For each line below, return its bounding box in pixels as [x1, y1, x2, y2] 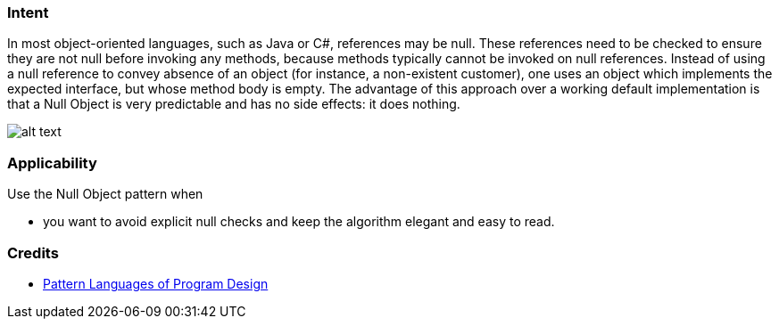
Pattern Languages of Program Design [43, 275, 269, 291]
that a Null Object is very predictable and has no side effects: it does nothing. [7, 96, 460, 112]
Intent [7, 4, 49, 21]
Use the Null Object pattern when [7, 186, 203, 202]
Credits [7, 243, 59, 262]
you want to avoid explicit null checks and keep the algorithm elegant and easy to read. [43, 214, 555, 230]
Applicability [7, 153, 97, 172]
